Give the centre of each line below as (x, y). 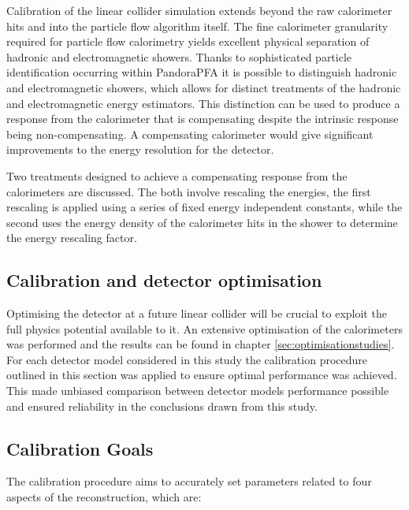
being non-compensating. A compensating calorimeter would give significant (190, 134)
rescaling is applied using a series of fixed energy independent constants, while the (204, 207)
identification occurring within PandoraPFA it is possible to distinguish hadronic (202, 72)
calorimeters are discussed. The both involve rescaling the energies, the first (189, 191)
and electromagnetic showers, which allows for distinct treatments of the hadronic (204, 87)
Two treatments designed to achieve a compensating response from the (177, 175)
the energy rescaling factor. (72, 238)
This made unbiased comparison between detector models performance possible (198, 391)
